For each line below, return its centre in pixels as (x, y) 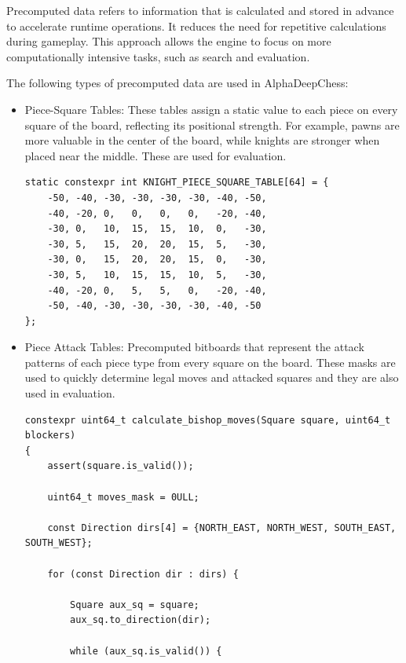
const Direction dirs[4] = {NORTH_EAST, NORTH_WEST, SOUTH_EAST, (222, 527)
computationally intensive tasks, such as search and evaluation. (158, 56)
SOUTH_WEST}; (59, 543)
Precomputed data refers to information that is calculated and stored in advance (200, 10)
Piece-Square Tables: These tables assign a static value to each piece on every (211, 109)
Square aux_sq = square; (135, 604)
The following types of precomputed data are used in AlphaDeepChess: (177, 83)
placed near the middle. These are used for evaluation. (155, 155)
